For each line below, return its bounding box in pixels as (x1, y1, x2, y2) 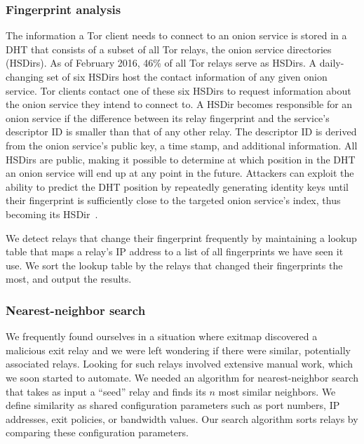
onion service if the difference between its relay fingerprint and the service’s (6, 110, 330, 125)
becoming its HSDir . (6, 206, 98, 221)
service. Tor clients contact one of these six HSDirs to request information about (6, 83, 351, 97)
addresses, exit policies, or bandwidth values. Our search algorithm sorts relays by (6, 411, 358, 426)
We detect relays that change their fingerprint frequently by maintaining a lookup (6, 230, 357, 245)
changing (6, 69, 44, 83)
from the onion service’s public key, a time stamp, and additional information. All (6, 137, 358, 152)
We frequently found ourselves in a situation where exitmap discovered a (6, 329, 318, 344)
